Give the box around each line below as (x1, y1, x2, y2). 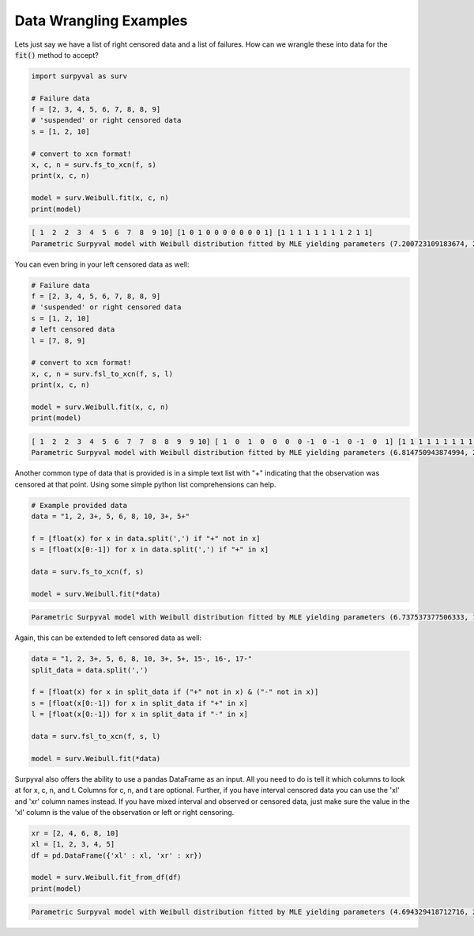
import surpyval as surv (31, 71, 128, 81)
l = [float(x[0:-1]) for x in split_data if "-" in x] (31, 710, 248, 719)
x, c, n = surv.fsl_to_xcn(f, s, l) (31, 369, 174, 378)
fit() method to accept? (14, 50, 99, 59)
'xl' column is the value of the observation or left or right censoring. (14, 807, 235, 817)
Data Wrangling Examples (14, 12, 188, 29)
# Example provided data (31, 501, 128, 510)
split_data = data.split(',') (31, 665, 149, 674)
